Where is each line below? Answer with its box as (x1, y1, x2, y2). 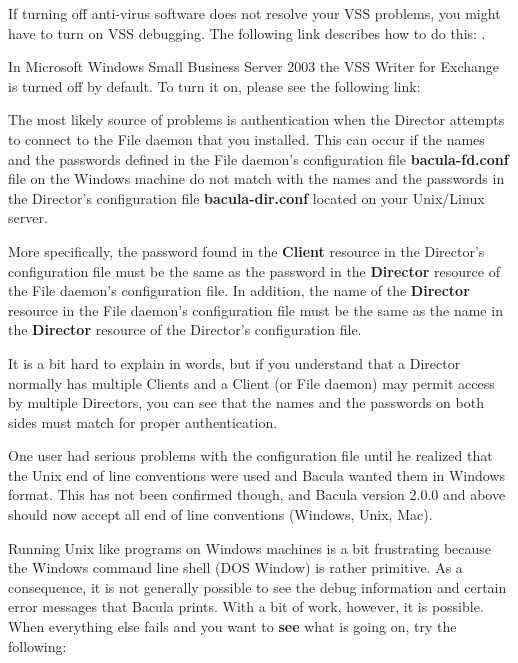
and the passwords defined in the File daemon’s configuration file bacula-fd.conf (8, 148, 509, 169)
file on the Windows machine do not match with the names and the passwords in (8, 168, 505, 189)
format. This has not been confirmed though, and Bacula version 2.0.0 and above (8, 484, 506, 505)
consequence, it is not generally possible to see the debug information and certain (8, 576, 507, 597)
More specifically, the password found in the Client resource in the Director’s (8, 240, 485, 261)
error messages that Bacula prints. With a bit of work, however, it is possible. (8, 596, 484, 617)
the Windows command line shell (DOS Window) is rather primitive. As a (8, 557, 463, 578)
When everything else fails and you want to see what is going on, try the (8, 616, 457, 637)
